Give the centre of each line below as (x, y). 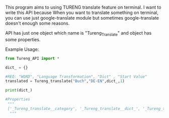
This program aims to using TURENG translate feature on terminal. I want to (83, 7)
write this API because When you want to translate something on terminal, (82, 13)
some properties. (23, 39)
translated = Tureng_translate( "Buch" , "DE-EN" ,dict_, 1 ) (65, 81)
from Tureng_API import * (32, 58)
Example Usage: (22, 49)
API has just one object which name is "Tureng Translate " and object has (78, 34)
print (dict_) (19, 90)
